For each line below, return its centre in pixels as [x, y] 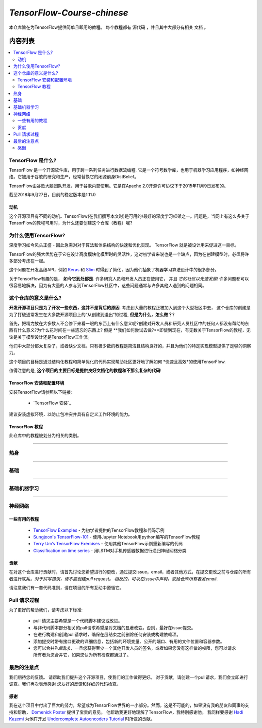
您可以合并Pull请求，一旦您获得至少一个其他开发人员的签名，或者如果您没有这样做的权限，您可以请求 [135, 648]
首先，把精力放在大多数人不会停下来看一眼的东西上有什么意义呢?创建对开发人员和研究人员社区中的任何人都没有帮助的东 [129, 324]
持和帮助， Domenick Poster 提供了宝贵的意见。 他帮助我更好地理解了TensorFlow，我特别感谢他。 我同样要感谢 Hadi [126, 712]
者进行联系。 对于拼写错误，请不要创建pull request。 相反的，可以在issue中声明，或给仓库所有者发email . [113, 579]
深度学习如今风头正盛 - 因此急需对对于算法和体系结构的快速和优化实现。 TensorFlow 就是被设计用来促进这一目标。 [124, 245]
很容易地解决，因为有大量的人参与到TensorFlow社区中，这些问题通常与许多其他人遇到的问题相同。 [108, 286]
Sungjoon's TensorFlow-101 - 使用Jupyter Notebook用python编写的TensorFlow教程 [117, 537]
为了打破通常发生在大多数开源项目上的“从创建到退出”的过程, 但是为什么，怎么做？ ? [92, 314]
